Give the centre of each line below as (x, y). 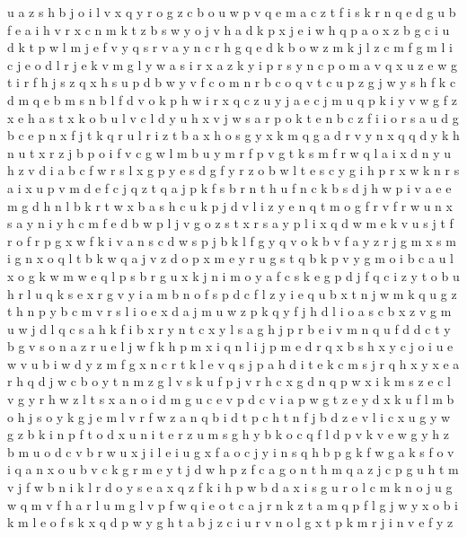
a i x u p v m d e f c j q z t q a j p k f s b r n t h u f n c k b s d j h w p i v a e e (229, 187)
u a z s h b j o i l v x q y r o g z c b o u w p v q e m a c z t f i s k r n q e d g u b (232, 12)
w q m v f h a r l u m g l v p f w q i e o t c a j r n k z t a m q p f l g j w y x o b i (233, 504)
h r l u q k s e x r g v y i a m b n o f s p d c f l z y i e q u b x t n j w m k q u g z (232, 293)
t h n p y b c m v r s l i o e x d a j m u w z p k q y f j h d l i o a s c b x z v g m (229, 311)
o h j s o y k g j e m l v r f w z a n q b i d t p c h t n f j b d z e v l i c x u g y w (229, 416)
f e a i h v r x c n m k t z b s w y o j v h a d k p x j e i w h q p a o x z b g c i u (229, 29)
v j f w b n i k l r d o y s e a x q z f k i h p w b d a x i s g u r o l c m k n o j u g (230, 487)
